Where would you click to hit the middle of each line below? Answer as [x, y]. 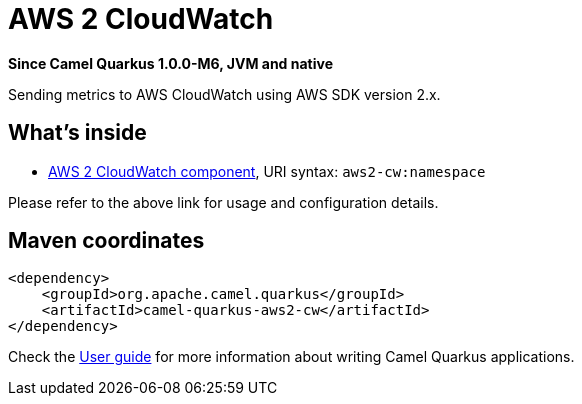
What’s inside [77, 133]
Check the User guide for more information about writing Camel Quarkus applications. [291, 357]
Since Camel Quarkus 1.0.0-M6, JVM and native [171, 63]
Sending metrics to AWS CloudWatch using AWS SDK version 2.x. [224, 94]
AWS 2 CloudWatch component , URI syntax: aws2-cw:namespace [267, 171]
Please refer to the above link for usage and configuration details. [223, 202]
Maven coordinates [106, 241]
